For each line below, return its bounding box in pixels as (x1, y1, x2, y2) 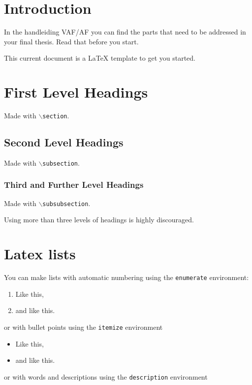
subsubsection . (42, 198, 91, 208)
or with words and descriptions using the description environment (4, 371, 208, 382)
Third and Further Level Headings (4, 178, 144, 191)
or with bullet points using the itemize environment (4, 321, 163, 332)
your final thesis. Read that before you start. (4, 36, 139, 46)
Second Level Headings (4, 135, 124, 150)
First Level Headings (4, 82, 148, 102)
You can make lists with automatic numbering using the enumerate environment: (4, 272, 249, 282)
